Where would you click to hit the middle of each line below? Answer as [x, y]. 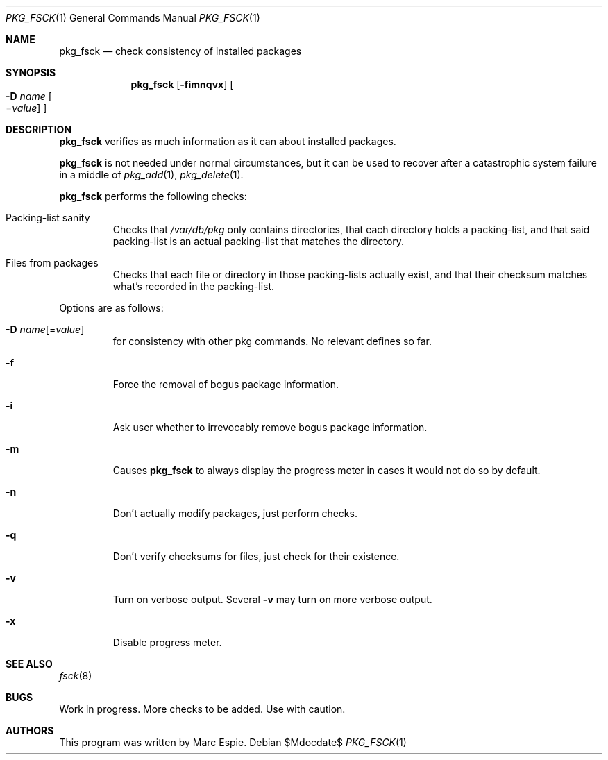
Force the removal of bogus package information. [226, 384]
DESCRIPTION [39, 129]
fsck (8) [76, 676]
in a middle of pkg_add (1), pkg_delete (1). [151, 175]
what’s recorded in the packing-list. [194, 286]
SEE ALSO [29, 664]
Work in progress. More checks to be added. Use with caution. [202, 709]
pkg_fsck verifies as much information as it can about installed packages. [228, 141]
